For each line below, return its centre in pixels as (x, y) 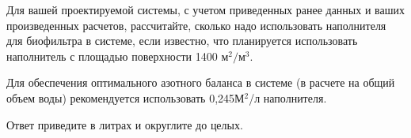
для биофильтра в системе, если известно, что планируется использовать (182, 41)
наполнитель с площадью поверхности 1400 (112, 56)
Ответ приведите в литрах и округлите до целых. (125, 124)
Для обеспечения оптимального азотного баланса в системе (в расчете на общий (201, 82)
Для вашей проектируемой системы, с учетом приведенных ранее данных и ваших (205, 9)
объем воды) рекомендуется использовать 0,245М (126, 97)
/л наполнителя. (288, 97)
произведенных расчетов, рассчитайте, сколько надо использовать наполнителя (196, 25)
